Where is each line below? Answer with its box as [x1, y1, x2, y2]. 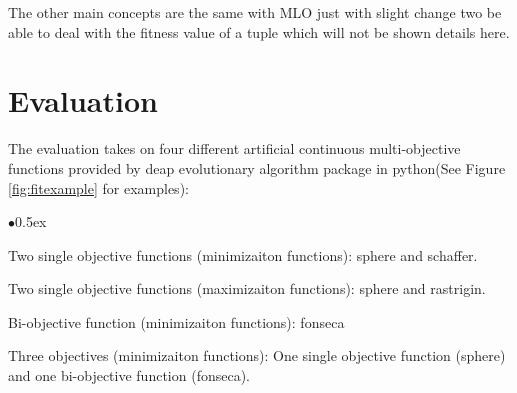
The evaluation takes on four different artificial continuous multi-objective [8, 138, 461, 159]
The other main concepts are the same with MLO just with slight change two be [8, 2, 502, 22]
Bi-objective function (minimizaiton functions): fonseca [8, 311, 345, 332]
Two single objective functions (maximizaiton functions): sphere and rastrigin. [8, 278, 486, 299]
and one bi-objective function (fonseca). [8, 365, 250, 386]
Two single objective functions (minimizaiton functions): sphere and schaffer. [8, 244, 478, 265]
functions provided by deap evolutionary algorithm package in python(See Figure [8, 157, 506, 178]
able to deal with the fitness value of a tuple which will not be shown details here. [8, 21, 510, 42]
